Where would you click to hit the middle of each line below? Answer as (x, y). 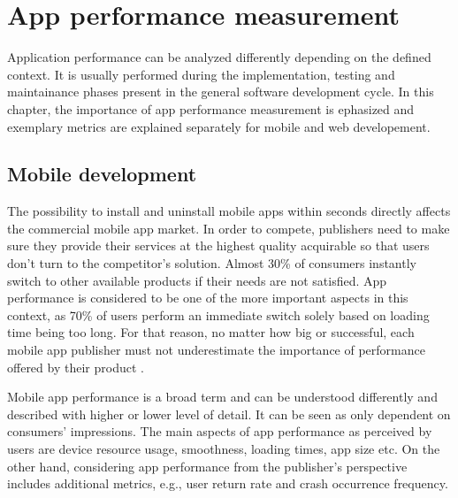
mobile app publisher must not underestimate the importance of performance (216, 350)
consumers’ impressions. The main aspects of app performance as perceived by (220, 431)
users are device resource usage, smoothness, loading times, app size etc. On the (224, 449)
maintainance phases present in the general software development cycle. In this (221, 92)
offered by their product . (76, 367)
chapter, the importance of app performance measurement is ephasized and (211, 108)
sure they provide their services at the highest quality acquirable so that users (218, 245)
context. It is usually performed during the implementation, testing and (201, 74)
